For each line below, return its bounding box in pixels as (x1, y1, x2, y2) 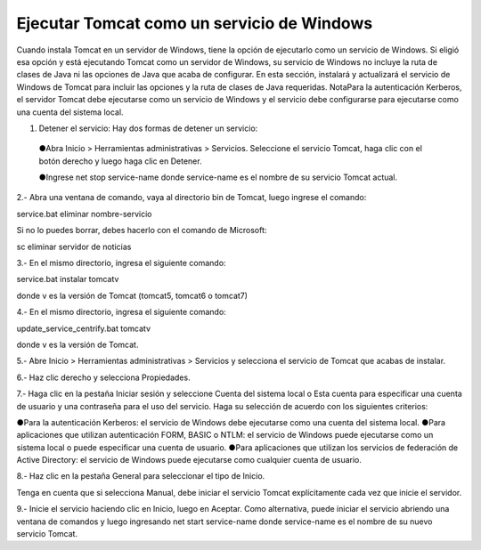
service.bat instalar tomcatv (16, 274, 119, 285)
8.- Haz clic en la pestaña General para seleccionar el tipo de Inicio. (16, 471, 265, 481)
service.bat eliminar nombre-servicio (16, 208, 152, 219)
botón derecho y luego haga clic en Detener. (38, 156, 202, 166)
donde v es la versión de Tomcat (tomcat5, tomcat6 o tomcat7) (16, 290, 249, 301)
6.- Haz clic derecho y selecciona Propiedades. (16, 372, 191, 383)
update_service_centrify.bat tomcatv (16, 323, 151, 334)
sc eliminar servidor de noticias (16, 241, 132, 252)
